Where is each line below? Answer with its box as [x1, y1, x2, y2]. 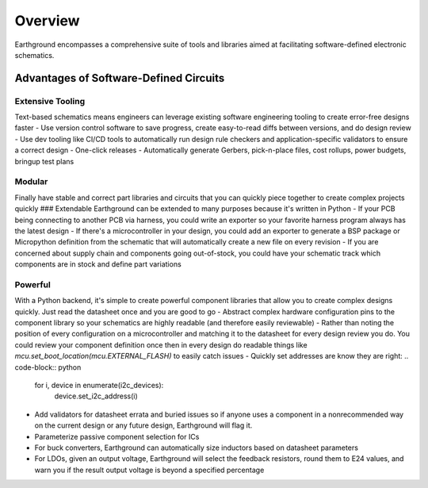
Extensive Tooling [14, 95, 86, 106]
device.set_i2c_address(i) [54, 391, 138, 401]
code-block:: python [14, 362, 82, 372]
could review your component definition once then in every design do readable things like [14, 340, 308, 349]
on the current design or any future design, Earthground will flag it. [34, 421, 253, 430]
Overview [14, 12, 80, 29]
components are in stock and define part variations [14, 259, 182, 269]
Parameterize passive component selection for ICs [34, 432, 200, 441]
